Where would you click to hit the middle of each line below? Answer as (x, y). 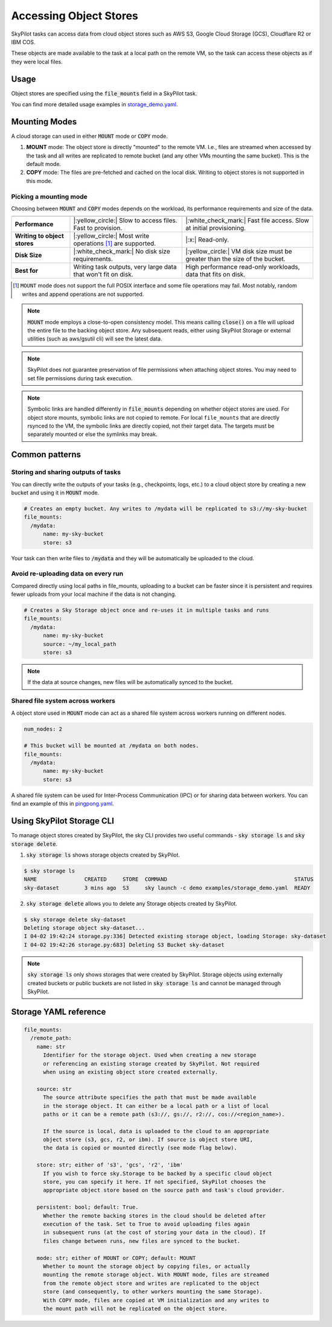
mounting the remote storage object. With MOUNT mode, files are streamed (156, 1275)
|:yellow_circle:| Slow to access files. (125, 220)
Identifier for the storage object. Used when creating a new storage (150, 1055)
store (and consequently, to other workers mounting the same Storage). (153, 1292)
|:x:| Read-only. (207, 240)
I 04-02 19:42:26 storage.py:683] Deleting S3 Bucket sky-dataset (124, 945)
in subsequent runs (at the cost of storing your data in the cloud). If (155, 1233)
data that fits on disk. (215, 275)
